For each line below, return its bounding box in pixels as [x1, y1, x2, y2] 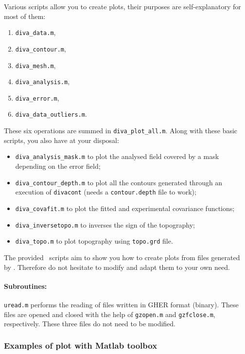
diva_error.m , [15, 92, 59, 103]
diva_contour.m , [15, 43, 66, 53]
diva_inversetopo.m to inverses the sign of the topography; [15, 219, 195, 230]
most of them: [4, 11, 46, 21]
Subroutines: [4, 281, 47, 291]
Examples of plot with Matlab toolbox [4, 339, 157, 351]
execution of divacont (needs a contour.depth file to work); [15, 187, 196, 197]
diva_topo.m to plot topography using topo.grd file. [15, 236, 173, 246]
